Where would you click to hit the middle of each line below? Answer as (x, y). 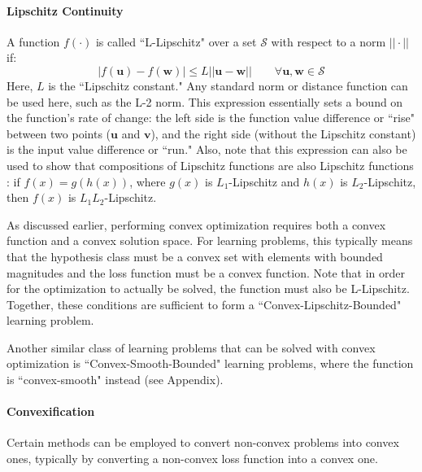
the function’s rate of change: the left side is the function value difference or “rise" (211, 118)
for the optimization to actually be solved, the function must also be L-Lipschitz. (208, 288)
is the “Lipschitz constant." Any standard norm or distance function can (228, 85)
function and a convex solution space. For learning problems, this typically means (210, 240)
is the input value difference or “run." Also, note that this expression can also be (207, 149)
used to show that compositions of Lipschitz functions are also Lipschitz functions (210, 165)
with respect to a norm (328, 41)
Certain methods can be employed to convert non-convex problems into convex (203, 442)
